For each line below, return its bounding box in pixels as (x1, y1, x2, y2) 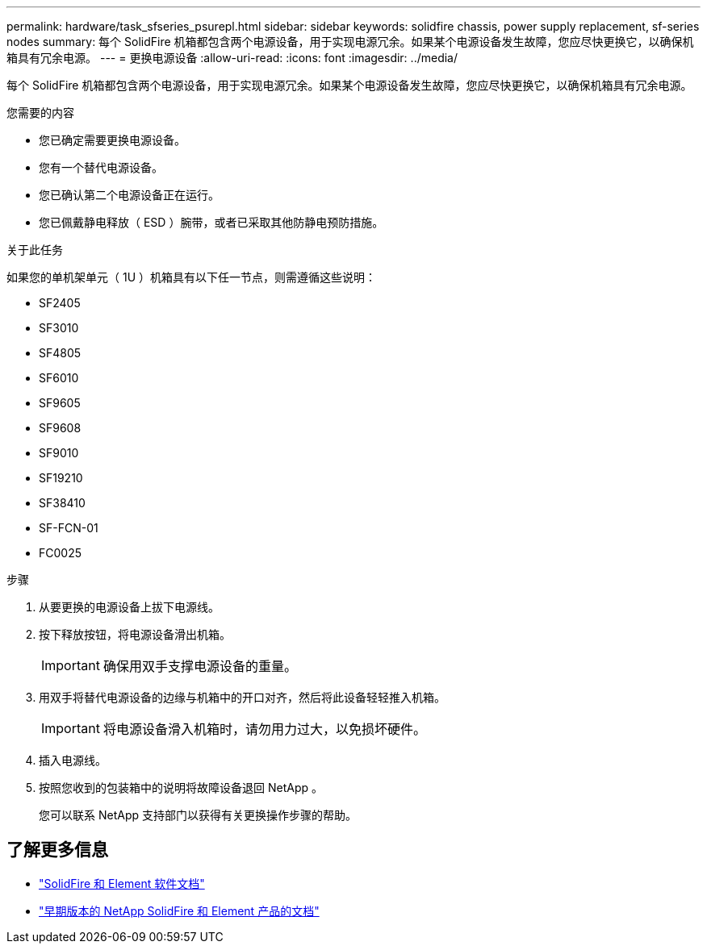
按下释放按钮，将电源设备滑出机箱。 (39, 627, 231, 641)
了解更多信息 (6, 840, 108, 860)
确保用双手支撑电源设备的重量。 (102, 658, 297, 674)
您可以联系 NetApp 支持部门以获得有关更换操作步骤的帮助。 (39, 808, 357, 822)
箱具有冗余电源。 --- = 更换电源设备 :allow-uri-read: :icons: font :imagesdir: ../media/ (6, 51, 458, 65)
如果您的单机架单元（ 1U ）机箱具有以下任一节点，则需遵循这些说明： (6, 270, 376, 284)
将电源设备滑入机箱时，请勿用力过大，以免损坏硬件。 (102, 721, 426, 737)
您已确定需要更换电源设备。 (39, 133, 186, 147)
